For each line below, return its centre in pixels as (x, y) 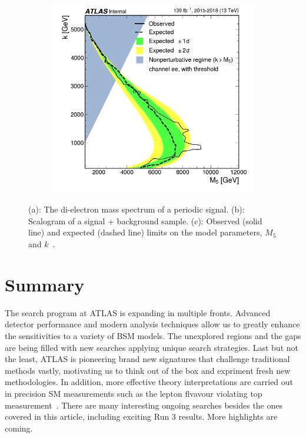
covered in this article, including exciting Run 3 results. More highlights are (141, 417)
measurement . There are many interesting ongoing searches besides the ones (144, 405)
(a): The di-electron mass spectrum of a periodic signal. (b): (137, 209)
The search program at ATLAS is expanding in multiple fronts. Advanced (138, 312)
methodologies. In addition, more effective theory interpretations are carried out (149, 382)
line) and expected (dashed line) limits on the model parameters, (145, 232)
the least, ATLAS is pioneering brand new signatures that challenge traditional (147, 359)
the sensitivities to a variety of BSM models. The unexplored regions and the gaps (153, 335)
